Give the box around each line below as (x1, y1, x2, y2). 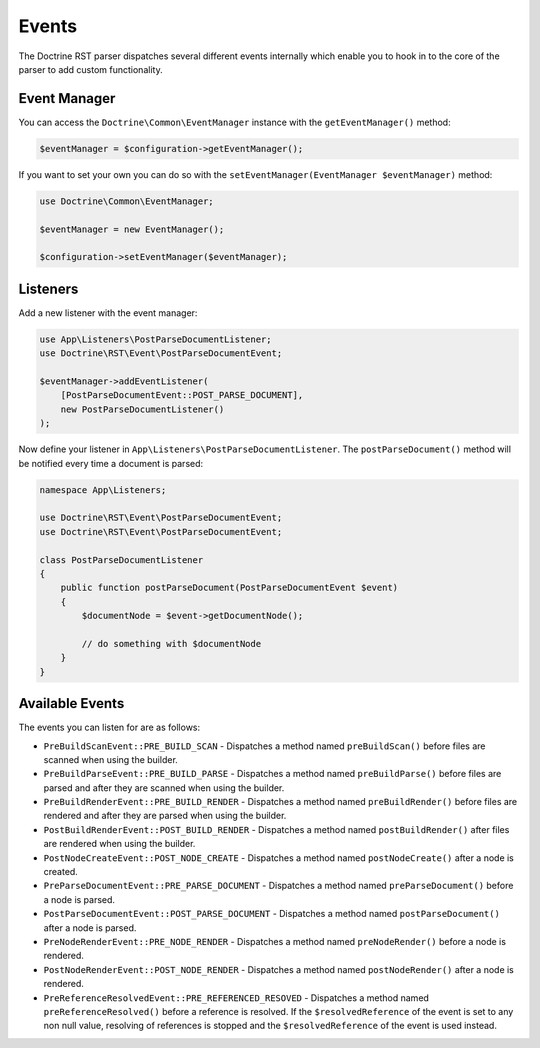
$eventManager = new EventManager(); (39, 223, 225, 235)
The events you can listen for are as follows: (18, 721, 201, 734)
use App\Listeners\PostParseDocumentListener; (39, 333, 272, 345)
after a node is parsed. (43, 921, 137, 934)
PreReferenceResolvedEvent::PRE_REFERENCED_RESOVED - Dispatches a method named (43, 991, 430, 1004)
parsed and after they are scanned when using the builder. (43, 781, 285, 794)
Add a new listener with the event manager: (18, 306, 198, 319)
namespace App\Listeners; (39, 484, 167, 495)
